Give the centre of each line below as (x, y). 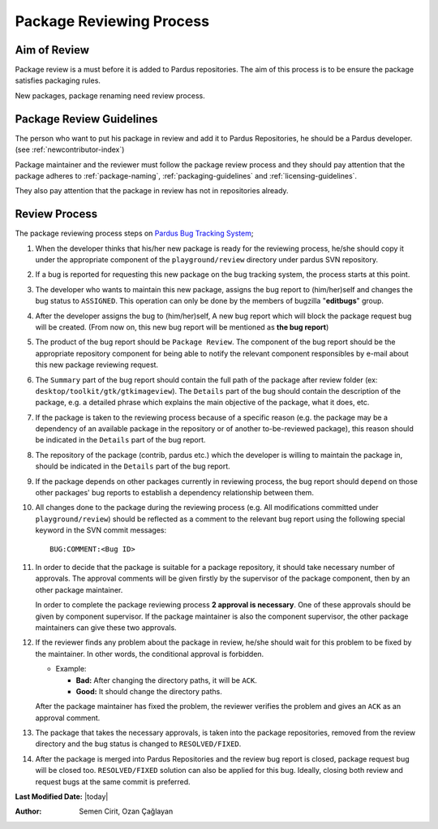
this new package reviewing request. (97, 365)
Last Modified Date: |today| (62, 797)
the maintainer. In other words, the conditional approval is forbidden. (150, 654)
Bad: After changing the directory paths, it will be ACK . (166, 680)
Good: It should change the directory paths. (149, 691)
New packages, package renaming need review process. (110, 95)
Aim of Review (52, 50)
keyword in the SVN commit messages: (101, 530)
